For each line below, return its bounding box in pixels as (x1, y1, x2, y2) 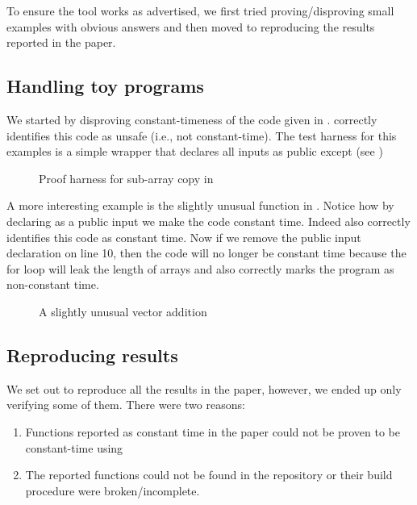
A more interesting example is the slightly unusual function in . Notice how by (6, 197, 394, 214)
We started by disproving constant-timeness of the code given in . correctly (6, 111, 377, 127)
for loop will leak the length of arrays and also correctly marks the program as (6, 260, 394, 277)
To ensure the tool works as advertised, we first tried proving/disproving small (6, 2, 394, 19)
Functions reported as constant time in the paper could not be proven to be (25, 423, 400, 440)
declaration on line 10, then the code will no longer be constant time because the (6, 244, 407, 261)
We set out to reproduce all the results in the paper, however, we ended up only (6, 380, 402, 397)
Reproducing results (6, 342, 178, 367)
